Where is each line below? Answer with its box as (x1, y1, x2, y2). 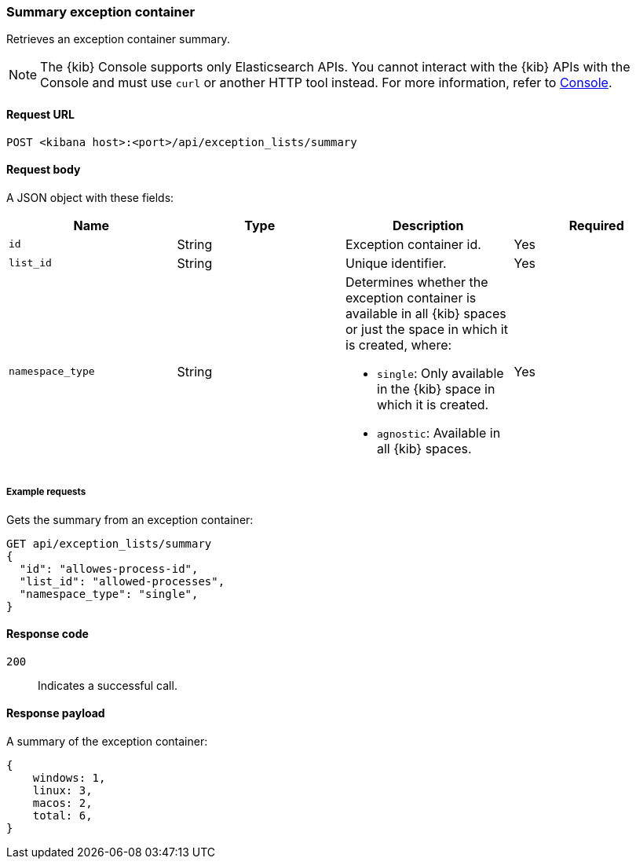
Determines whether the (345, 273, 488, 290)
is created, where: (345, 336, 452, 353)
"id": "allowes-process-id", (19, 562, 199, 575)
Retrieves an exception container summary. (6, 32, 230, 46)
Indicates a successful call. (38, 678, 177, 692)
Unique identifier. (345, 255, 447, 271)
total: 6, (32, 809, 93, 823)
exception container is (345, 289, 477, 306)
